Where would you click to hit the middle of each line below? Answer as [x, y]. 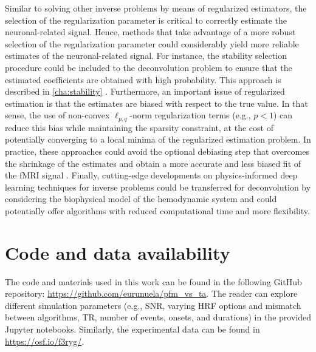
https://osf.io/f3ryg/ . [45, 341]
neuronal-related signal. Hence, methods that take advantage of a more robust [150, 32]
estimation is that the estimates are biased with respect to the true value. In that [156, 103]
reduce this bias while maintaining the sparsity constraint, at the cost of [139, 127]
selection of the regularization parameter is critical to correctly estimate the [146, 20]
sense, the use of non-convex [57, 115]
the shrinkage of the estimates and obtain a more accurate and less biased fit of [153, 163]
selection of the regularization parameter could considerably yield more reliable [152, 43]
